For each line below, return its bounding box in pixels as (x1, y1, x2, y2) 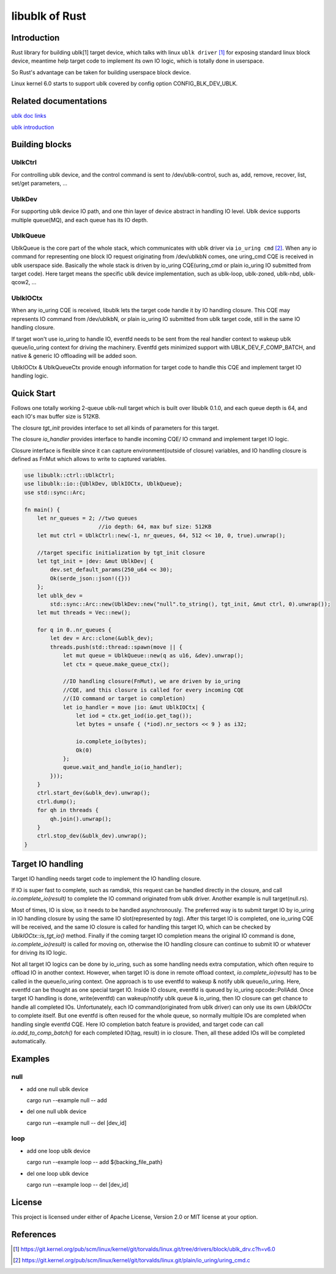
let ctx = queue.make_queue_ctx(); (62, 660, 170, 668)
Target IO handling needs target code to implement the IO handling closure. (11, 875, 201, 882)
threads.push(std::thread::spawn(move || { (50, 643, 183, 651)
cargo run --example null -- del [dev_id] (26, 1119, 127, 1126)
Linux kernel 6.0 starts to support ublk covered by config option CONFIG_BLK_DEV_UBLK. (11, 80, 238, 87)
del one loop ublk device (26, 1170, 89, 1177)
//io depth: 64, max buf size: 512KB (98, 523, 212, 530)
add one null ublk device (26, 1085, 89, 1092)
